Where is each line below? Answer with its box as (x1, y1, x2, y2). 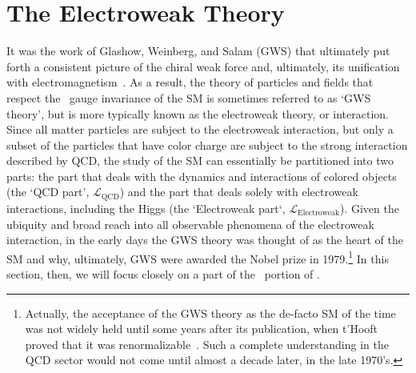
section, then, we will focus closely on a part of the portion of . (6, 265, 320, 282)
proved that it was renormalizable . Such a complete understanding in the (25, 335, 389, 352)
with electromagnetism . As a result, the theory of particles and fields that (6, 74, 374, 90)
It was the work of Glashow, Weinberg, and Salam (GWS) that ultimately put (6, 42, 390, 59)
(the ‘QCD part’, (6, 183, 90, 200)
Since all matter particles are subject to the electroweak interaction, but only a (6, 121, 394, 138)
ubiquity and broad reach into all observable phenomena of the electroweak (6, 215, 374, 232)
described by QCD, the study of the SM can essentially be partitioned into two (6, 152, 394, 169)
